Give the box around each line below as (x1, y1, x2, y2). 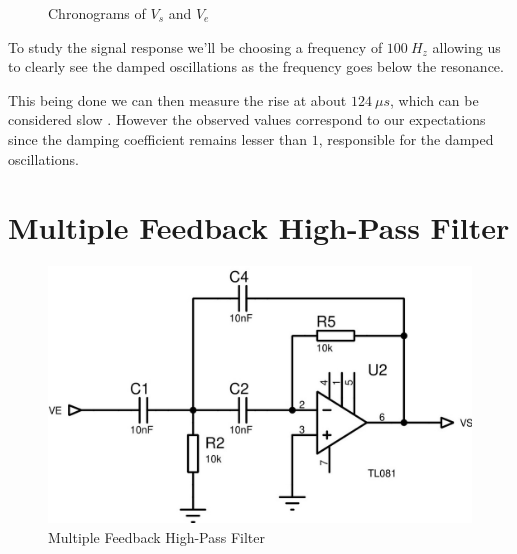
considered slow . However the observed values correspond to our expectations (8, 109, 486, 130)
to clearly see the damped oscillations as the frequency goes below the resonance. (8, 56, 504, 77)
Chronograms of (48, 3, 146, 23)
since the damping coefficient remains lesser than (8, 128, 308, 149)
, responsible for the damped (318, 128, 494, 149)
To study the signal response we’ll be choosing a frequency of (8, 36, 383, 57)
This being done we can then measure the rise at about (8, 89, 347, 110)
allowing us (432, 36, 501, 57)
